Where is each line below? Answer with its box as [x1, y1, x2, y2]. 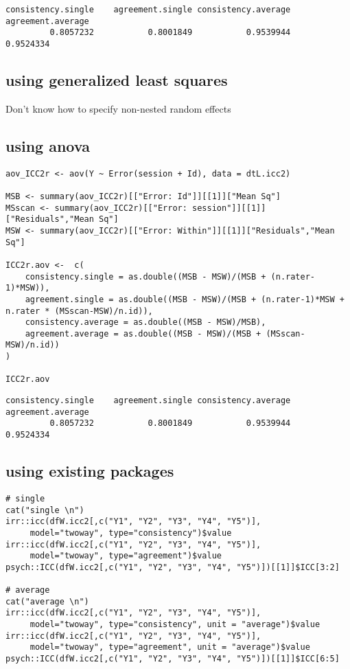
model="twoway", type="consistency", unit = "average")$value [30, 620, 320, 630]
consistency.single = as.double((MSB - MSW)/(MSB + [25, 271, 266, 282]
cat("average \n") [5, 596, 89, 606]
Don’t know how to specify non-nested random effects [5, 101, 231, 115]
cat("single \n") [5, 505, 84, 515]
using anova [5, 135, 90, 156]
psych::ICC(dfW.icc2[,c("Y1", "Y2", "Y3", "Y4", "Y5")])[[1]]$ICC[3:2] [5, 562, 340, 572]
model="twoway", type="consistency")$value [30, 528, 232, 538]
